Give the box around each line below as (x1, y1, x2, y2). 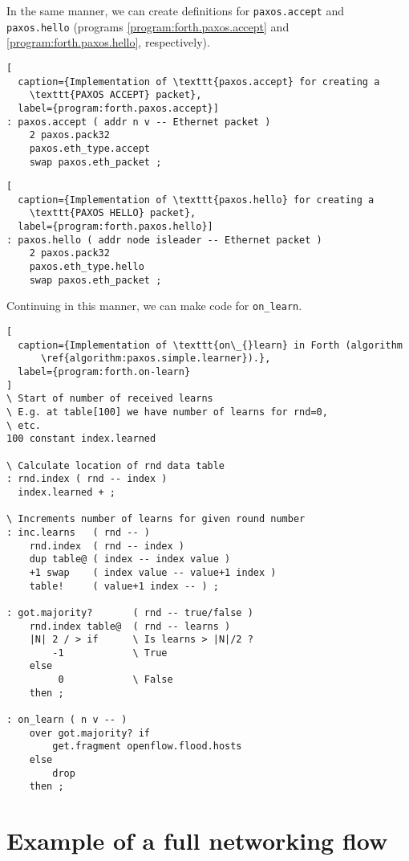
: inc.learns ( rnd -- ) (6, 526, 150, 538)
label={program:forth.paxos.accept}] (18, 102, 219, 114)
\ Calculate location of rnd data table (6, 459, 225, 471)
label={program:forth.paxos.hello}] (18, 221, 213, 233)
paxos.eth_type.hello (29, 261, 144, 273)
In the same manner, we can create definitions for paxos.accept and (6, 2, 344, 18)
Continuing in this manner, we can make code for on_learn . (6, 297, 302, 314)
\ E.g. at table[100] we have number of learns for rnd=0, (6, 406, 328, 418)
